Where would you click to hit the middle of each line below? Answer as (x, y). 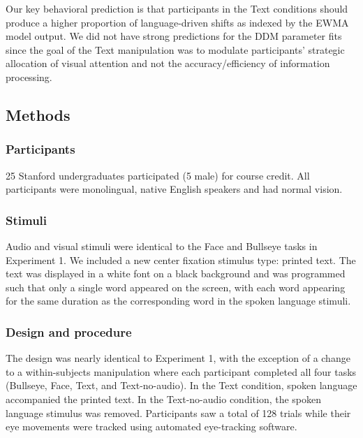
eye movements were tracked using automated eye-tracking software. (151, 426)
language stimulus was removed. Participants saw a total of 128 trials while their (178, 413)
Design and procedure (69, 331)
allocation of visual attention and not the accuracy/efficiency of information (168, 63)
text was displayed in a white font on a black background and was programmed (176, 273)
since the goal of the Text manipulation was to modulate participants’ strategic (175, 49)
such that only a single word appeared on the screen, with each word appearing (176, 287)
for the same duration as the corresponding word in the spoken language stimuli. (178, 301)
